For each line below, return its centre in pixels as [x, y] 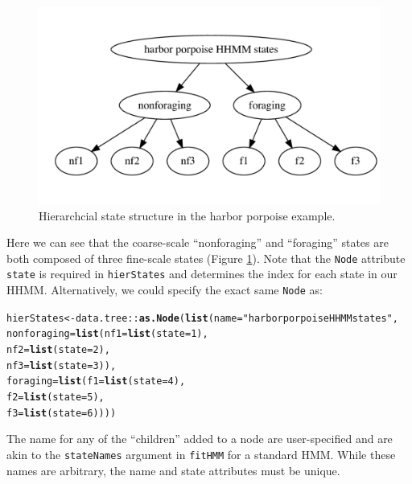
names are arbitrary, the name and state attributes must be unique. [173, 470]
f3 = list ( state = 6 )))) [62, 413]
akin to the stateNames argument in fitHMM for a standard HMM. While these [201, 454]
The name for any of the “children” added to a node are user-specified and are [200, 439]
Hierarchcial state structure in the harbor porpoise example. [187, 215]
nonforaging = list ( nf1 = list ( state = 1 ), [107, 334]
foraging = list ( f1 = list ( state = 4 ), [96, 381]
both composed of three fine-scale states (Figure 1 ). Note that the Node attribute [206, 258]
